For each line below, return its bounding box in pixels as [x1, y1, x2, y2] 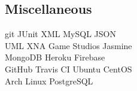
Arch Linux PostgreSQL [5, 74, 93, 87]
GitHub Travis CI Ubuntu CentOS [5, 62, 132, 75]
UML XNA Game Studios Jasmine [5, 39, 132, 51]
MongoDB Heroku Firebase [5, 51, 105, 63]
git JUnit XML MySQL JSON [5, 28, 116, 40]
